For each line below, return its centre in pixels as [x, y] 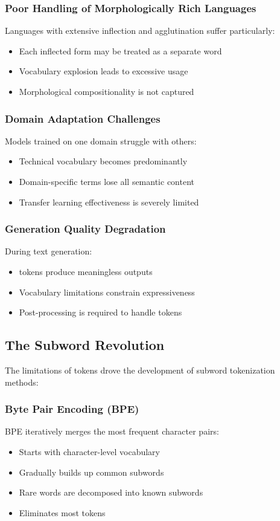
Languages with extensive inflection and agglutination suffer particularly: [140, 31]
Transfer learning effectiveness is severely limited [109, 202]
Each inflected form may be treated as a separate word [120, 50]
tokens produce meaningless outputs [86, 271]
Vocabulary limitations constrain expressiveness [107, 292]
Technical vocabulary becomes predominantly [103, 161]
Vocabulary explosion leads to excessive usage [103, 71]
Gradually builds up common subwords [91, 472]
